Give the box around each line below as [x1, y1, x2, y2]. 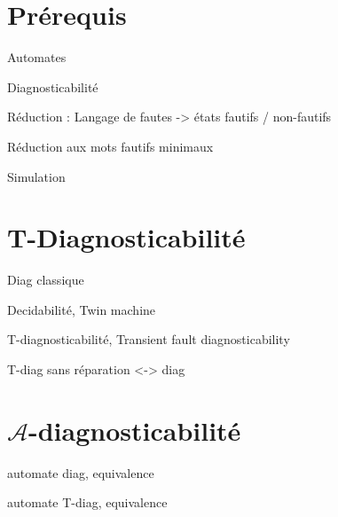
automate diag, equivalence [7, 463, 154, 482]
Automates [7, 48, 67, 67]
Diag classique [7, 270, 84, 289]
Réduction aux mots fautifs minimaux [7, 137, 214, 155]
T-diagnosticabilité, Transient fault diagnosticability [7, 330, 290, 349]
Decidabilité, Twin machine [7, 300, 156, 318]
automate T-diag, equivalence [7, 493, 168, 512]
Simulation [7, 167, 66, 185]
